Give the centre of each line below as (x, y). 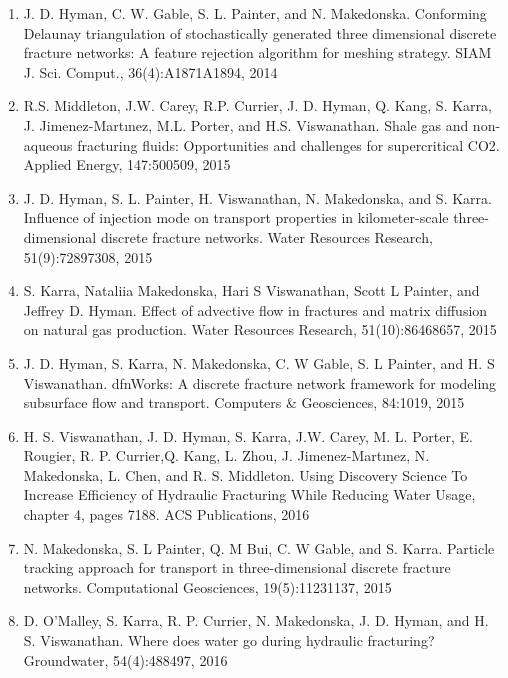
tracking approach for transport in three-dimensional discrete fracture (237, 567)
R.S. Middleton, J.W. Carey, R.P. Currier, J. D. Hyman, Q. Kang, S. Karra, (257, 105)
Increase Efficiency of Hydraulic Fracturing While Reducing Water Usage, (249, 494)
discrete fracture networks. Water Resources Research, (266, 236)
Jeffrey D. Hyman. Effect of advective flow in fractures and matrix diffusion (255, 309)
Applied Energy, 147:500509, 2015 (127, 164)
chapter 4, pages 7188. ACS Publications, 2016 (166, 514)
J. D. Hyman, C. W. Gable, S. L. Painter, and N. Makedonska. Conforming (255, 13)
